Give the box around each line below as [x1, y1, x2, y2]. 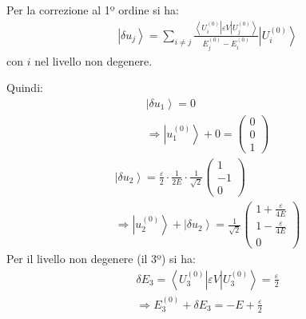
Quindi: [6, 79, 43, 96]
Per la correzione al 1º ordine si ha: [6, 2, 179, 18]
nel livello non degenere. [34, 52, 153, 69]
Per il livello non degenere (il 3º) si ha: [6, 250, 196, 267]
